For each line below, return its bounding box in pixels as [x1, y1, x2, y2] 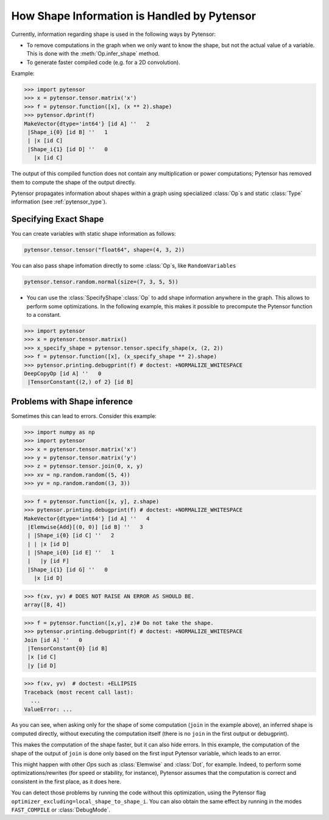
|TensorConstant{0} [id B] [27, 645, 108, 652]
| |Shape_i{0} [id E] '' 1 [27, 549, 115, 556]
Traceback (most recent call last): [24, 688, 134, 696]
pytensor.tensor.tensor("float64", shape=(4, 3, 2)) [24, 247, 185, 253]
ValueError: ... [24, 705, 73, 713]
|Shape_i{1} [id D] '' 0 [27, 146, 108, 152]
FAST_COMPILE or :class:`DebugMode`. [11, 806, 111, 813]
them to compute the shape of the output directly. [11, 178, 136, 186]
